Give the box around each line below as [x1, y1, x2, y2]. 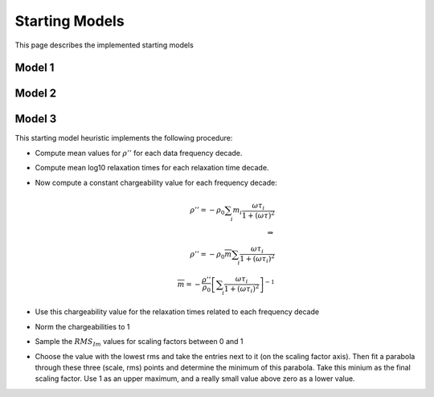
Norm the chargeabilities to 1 [35, 321, 130, 331]
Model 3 [14, 113, 57, 126]
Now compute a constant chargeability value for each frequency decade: [35, 178, 277, 187]
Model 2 [14, 87, 57, 100]
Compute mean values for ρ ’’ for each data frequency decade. [35, 148, 243, 158]
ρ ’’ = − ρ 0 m [190, 249, 232, 260]
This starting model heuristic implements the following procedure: [14, 133, 233, 143]
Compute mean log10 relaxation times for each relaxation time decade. [35, 163, 269, 173]
